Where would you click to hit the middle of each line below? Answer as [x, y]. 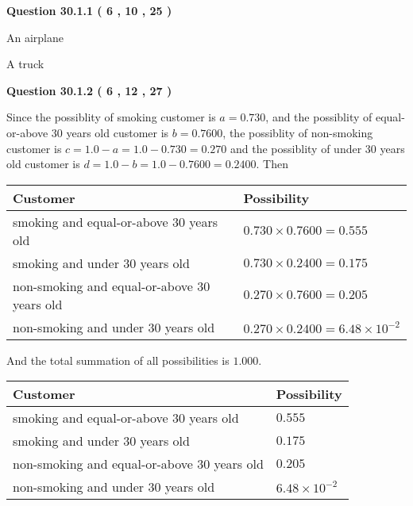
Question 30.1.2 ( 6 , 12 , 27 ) [89, 90]
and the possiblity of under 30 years [318, 148]
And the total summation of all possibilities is [118, 360]
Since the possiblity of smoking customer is [111, 117]
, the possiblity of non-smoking [298, 132]
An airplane [35, 37]
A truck [25, 64]
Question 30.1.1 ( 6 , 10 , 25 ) [89, 10]
